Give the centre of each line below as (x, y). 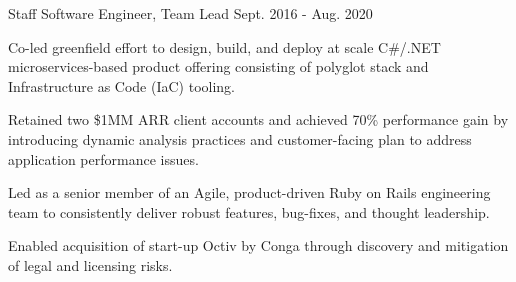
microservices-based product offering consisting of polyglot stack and (218, 66)
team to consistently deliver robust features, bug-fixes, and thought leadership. (249, 211)
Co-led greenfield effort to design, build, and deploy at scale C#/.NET (224, 46)
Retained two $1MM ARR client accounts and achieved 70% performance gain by (258, 119)
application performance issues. (103, 158)
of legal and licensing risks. (90, 264)
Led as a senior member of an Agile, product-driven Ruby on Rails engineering (249, 192)
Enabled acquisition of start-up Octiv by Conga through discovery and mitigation (258, 245)
